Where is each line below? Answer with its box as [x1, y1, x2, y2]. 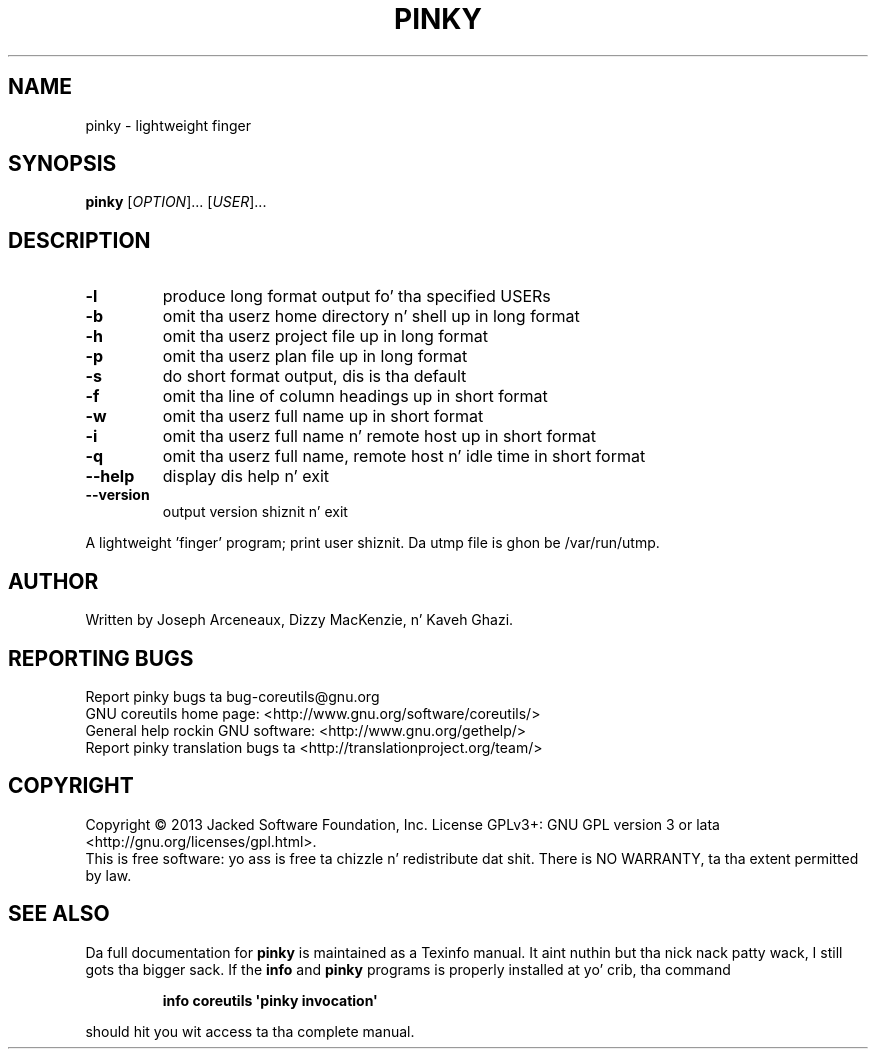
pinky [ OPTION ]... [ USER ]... [85, 193, 267, 211]
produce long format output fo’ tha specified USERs [162, 286, 551, 307]
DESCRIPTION [8, 227, 151, 253]
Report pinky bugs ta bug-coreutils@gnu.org [85, 687, 380, 705]
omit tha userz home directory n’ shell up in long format [162, 306, 580, 327]
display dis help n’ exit [162, 466, 330, 487]
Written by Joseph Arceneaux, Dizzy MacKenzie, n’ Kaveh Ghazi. [85, 611, 514, 629]
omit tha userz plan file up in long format [162, 346, 468, 367]
